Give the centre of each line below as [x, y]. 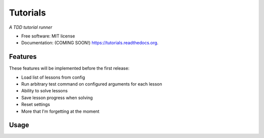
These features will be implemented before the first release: [69, 69]
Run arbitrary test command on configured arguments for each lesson [92, 84]
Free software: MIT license [48, 36]
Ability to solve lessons [44, 91]
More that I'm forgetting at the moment [60, 111]
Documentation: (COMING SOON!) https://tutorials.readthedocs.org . [90, 43]
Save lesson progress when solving [57, 98]
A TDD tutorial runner [31, 27]
